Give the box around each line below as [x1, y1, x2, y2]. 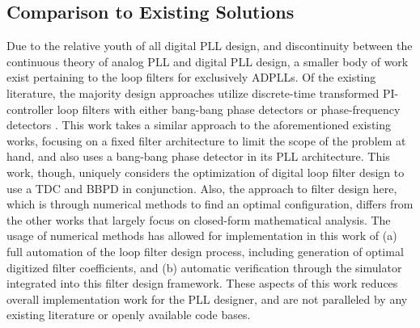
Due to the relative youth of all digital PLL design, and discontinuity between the [6, 37, 413, 54]
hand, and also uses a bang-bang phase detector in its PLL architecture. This [6, 148, 390, 165]
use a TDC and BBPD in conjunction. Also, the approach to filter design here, [6, 179, 397, 196]
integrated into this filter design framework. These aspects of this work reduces [6, 275, 398, 292]
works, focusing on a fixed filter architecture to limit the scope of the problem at [6, 132, 406, 149]
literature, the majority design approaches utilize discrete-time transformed [6, 84, 380, 101]
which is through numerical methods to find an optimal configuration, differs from [6, 196, 414, 212]
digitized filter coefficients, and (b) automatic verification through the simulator [6, 259, 402, 275]
